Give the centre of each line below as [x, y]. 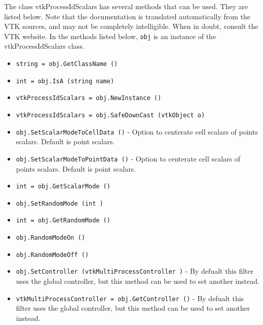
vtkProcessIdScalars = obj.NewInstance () [89, 98]
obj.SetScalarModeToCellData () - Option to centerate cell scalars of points [137, 131]
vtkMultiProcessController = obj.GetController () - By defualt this [130, 298]
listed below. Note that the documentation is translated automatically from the [127, 16]
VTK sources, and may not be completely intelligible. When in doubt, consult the [131, 26]
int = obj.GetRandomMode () [63, 221]
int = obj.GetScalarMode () [63, 187]
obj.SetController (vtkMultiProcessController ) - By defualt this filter [135, 271]
